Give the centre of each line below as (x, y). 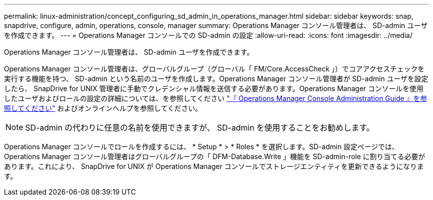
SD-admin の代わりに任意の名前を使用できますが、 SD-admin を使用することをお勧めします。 (200, 128)
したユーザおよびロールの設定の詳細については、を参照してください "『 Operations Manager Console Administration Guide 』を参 (216, 98)
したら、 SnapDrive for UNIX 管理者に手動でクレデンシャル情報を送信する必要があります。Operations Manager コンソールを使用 (214, 88)
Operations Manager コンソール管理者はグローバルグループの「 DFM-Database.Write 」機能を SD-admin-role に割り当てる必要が (215, 156)
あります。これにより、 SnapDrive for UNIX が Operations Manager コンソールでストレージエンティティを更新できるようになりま (214, 166)
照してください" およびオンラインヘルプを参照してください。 (103, 108)
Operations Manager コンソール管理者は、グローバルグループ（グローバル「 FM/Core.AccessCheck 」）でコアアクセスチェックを (214, 69)
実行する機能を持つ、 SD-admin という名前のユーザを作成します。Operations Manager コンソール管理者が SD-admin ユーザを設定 (216, 79)
